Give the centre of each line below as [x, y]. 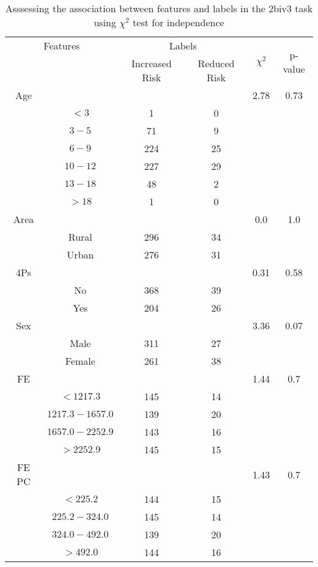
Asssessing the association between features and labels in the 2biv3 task [159, 8]
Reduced [216, 63]
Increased [152, 63]
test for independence [179, 22]
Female [80, 361]
